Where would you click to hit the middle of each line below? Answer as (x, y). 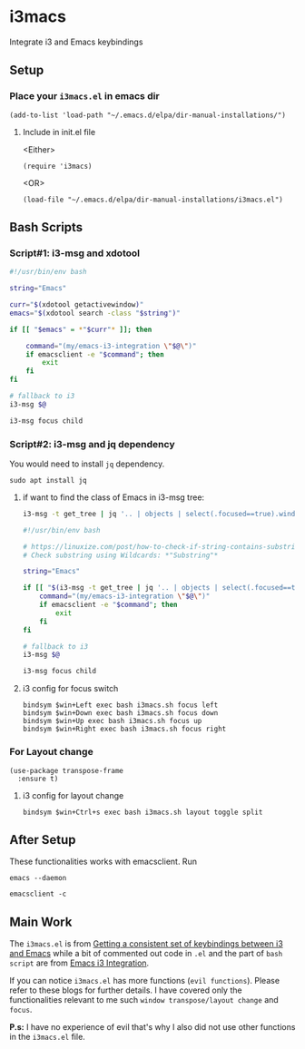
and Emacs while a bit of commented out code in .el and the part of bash (146, 954)
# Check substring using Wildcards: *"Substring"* (120, 555)
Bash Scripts (46, 227)
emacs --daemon (38, 878)
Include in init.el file (59, 132)
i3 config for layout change (73, 795)
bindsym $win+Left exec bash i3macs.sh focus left (120, 705)
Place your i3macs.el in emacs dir (85, 96)
